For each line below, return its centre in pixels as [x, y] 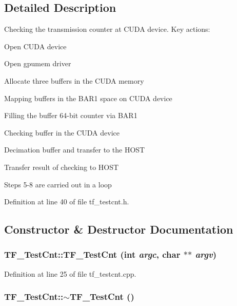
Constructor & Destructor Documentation [119, 229]
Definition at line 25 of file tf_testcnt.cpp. [70, 273]
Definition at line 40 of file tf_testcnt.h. [67, 202]
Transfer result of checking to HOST [62, 167]
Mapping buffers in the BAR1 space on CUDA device [88, 98]
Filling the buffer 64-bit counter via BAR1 [71, 115]
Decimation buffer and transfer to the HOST [75, 150]
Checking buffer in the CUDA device [62, 132]
